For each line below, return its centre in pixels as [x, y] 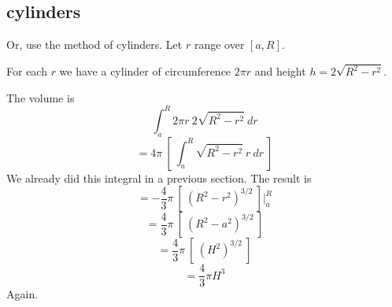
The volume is [41, 97]
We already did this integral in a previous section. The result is [159, 178]
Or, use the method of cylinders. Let [94, 44]
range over [219, 44]
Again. [22, 294]
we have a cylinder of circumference [145, 71]
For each [27, 71]
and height [280, 71]
